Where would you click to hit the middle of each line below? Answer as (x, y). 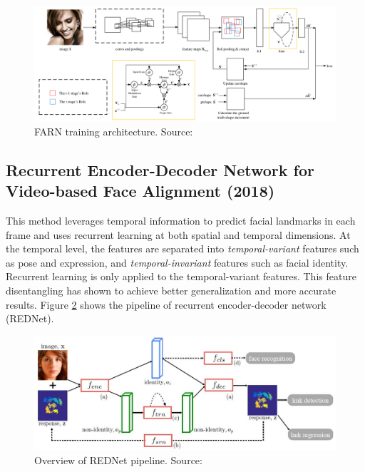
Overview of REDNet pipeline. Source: (118, 460)
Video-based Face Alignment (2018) (140, 191)
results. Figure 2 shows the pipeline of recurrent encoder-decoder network (166, 304)
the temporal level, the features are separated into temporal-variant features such (182, 248)
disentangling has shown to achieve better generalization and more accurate (171, 291)
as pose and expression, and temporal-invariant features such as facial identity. (177, 262)
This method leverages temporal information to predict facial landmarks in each (181, 221)
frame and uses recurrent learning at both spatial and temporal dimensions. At (178, 234)
